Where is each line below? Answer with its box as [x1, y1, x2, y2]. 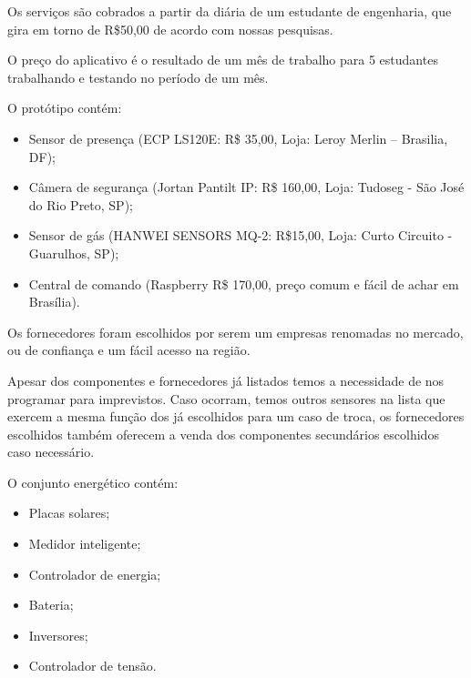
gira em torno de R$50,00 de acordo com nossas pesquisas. [7, 19, 333, 38]
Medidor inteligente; [28, 534, 141, 553]
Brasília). [28, 292, 80, 311]
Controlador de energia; [28, 564, 161, 583]
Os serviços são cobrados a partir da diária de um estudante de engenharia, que [7, 2, 452, 20]
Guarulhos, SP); [28, 243, 119, 262]
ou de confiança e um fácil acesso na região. [7, 340, 251, 359]
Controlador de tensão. [28, 656, 157, 675]
